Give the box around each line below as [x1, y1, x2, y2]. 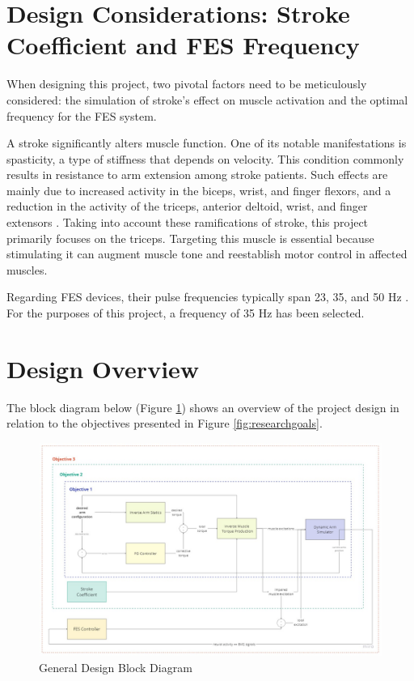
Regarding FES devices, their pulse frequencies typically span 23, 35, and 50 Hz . [6, 288, 409, 305]
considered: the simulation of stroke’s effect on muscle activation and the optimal [6, 91, 408, 108]
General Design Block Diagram [39, 658, 192, 675]
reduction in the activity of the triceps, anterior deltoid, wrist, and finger [6, 198, 368, 215]
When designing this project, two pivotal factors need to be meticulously [6, 75, 367, 92]
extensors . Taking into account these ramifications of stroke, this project [6, 214, 369, 231]
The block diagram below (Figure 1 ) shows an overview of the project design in [6, 398, 399, 415]
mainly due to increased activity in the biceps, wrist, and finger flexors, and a [6, 181, 391, 198]
